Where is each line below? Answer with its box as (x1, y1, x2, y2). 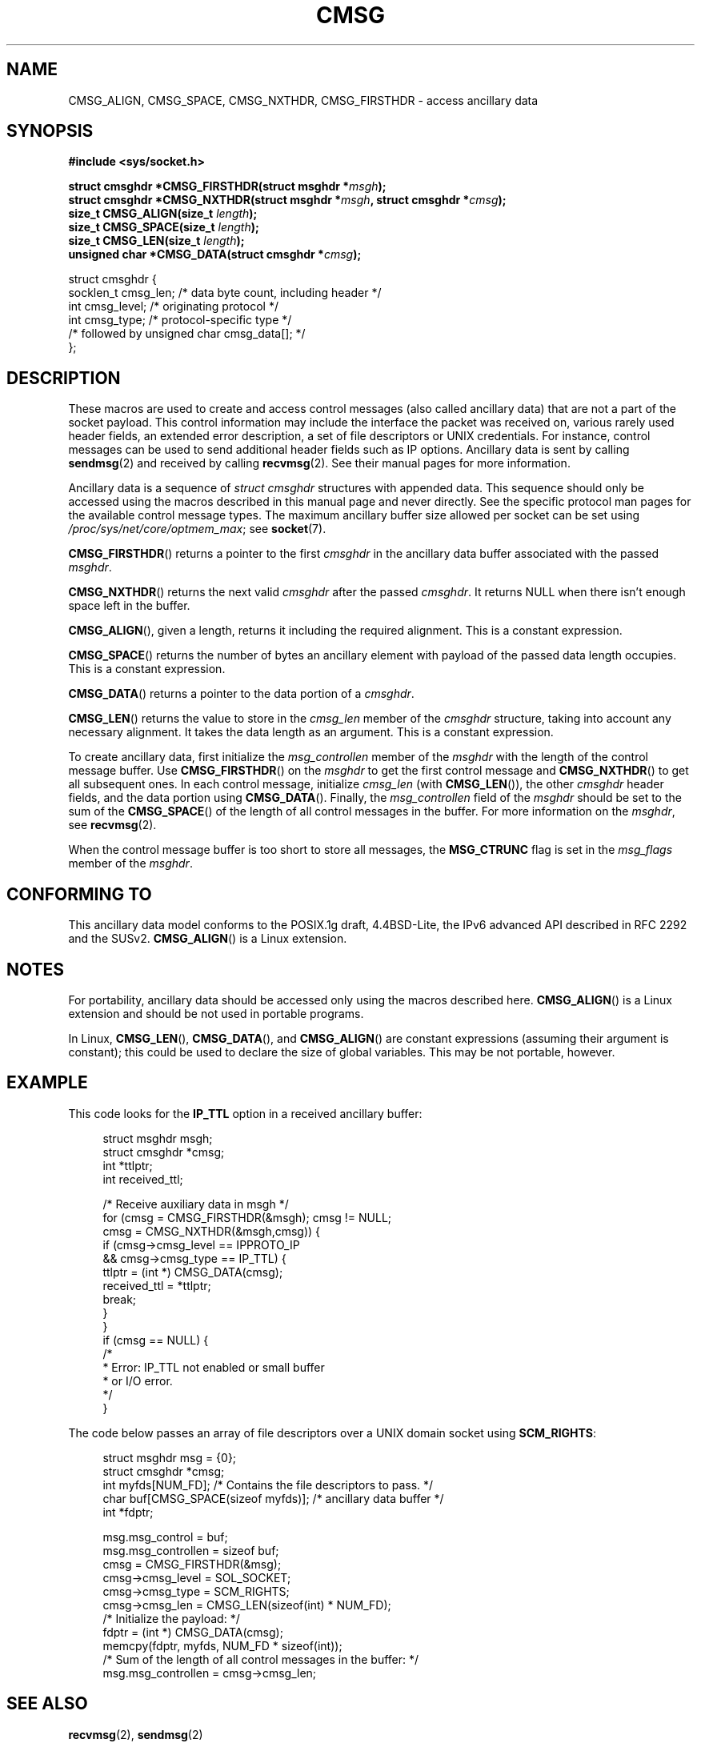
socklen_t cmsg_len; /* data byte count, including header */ (68, 286, 382, 300)
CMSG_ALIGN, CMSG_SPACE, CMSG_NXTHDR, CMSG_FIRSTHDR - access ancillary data (68, 93, 539, 107)
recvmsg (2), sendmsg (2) (68, 1727, 203, 1741)
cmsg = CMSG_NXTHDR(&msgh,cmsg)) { (102, 1224, 321, 1238)
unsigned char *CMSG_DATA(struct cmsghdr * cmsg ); (68, 247, 362, 262)
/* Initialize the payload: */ (102, 1611, 240, 1625)
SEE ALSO (6, 1693, 88, 1714)
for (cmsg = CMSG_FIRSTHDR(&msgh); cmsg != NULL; (102, 1210, 392, 1224)
